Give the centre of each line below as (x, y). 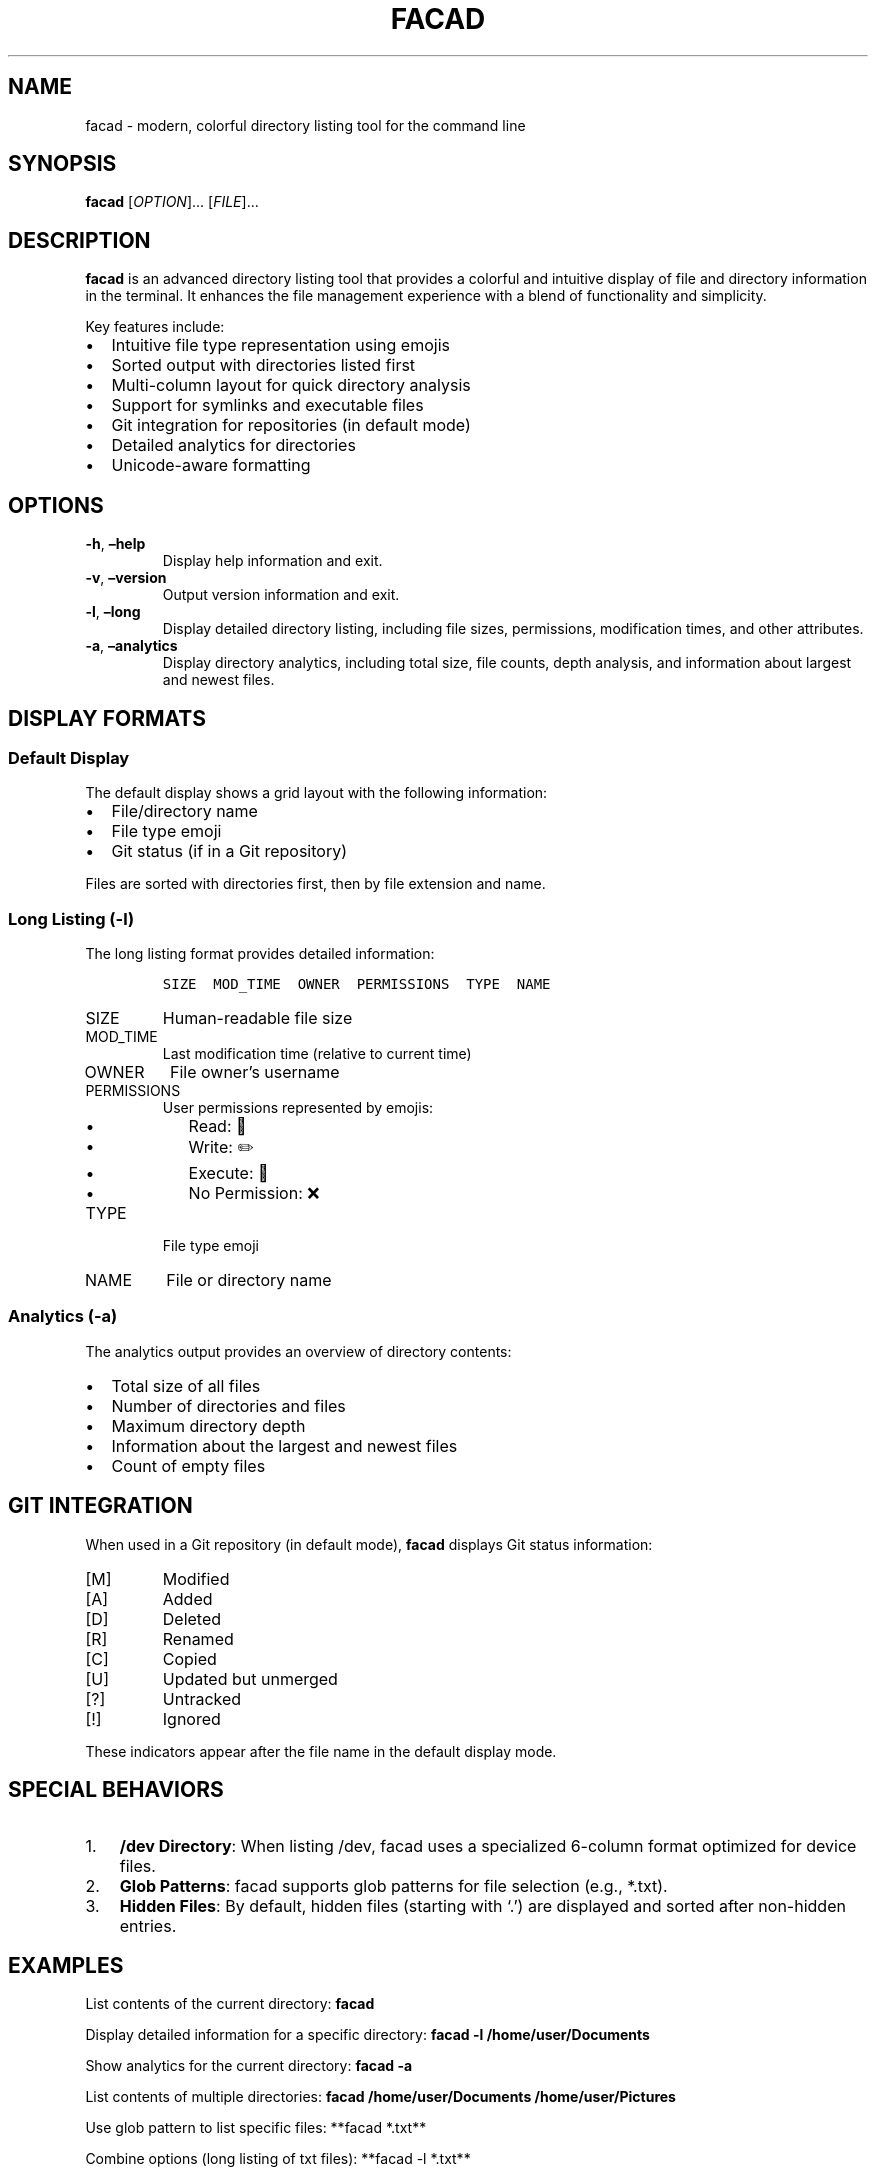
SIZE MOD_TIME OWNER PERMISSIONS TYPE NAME (356, 984)
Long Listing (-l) (71, 918)
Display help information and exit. (272, 561)
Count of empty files (188, 1465)
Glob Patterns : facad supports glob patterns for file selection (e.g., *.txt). (393, 1885)
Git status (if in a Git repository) (229, 851)
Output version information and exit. (281, 595)
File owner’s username (254, 1072)
